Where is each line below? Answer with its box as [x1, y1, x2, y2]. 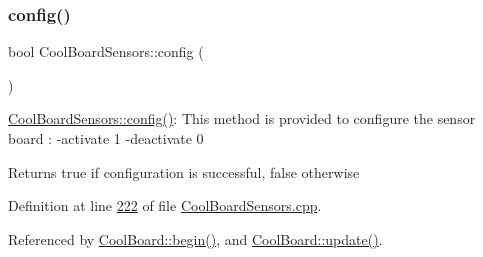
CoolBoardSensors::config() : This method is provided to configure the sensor [8, 108, 476, 129]
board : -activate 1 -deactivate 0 [8, 128, 204, 148]
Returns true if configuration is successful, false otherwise [8, 161, 360, 182]
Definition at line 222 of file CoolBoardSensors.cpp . [8, 195, 322, 216]
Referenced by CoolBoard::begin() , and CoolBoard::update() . [8, 228, 383, 249]
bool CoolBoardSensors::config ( [8, 41, 204, 62]
